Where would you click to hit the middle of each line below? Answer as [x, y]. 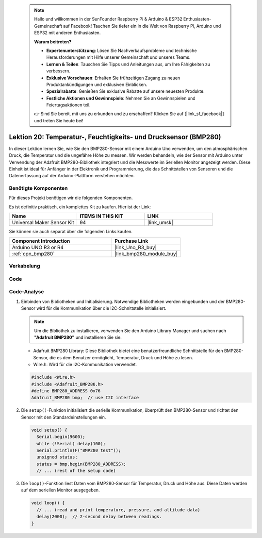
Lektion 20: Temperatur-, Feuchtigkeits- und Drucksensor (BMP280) [115, 137]
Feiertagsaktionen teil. [68, 105]
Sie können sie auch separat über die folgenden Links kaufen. [71, 232]
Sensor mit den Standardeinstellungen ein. [64, 417]
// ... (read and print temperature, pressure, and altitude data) [118, 510]
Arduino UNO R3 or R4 [38, 247]
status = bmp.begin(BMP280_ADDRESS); [81, 464]
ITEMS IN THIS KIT [101, 216]
